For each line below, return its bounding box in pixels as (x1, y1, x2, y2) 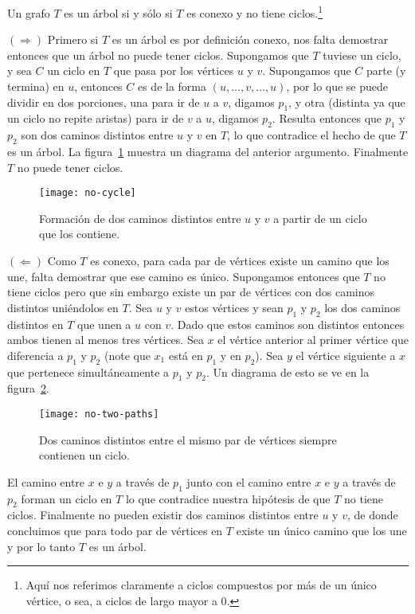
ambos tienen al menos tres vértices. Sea (7, 331, 204, 348)
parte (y (366, 62, 406, 79)
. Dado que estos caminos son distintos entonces (170, 315, 405, 332)
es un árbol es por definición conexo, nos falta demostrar (112, 31, 389, 48)
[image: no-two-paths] (39, 409, 159, 420)
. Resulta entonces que (272, 110, 382, 127)
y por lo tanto (7, 538, 76, 554)
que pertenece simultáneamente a (7, 363, 170, 380)
